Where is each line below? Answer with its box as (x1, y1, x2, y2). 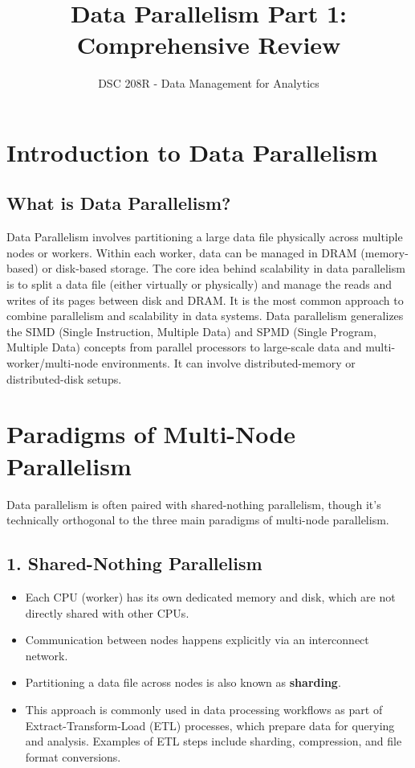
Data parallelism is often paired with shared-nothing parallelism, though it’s (6, 495, 381, 512)
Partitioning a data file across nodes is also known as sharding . (25, 674, 341, 691)
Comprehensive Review (76, 28, 341, 61)
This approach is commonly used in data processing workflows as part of (25, 700, 383, 717)
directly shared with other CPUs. (25, 604, 189, 621)
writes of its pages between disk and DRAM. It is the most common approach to (6, 291, 404, 308)
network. (25, 647, 68, 663)
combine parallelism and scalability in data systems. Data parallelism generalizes (6, 307, 404, 324)
